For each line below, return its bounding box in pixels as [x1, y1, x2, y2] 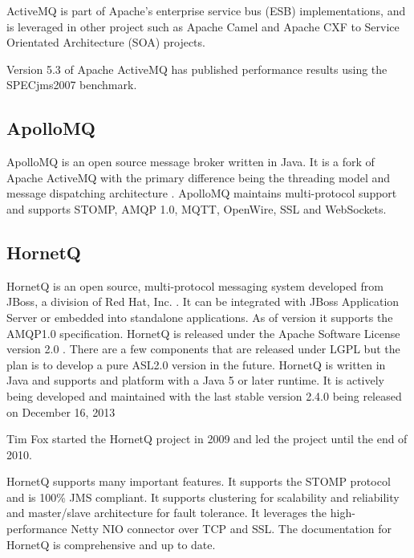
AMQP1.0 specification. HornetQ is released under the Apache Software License [6, 324, 400, 341]
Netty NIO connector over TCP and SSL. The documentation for [71, 520, 392, 537]
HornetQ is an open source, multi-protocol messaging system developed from [6, 277, 384, 294]
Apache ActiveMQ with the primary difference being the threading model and [6, 169, 391, 185]
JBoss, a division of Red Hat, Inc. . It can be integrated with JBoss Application [6, 293, 400, 310]
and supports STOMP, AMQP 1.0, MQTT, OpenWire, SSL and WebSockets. [6, 200, 387, 217]
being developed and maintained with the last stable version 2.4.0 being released [6, 387, 402, 404]
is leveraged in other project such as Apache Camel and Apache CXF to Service [6, 18, 400, 35]
